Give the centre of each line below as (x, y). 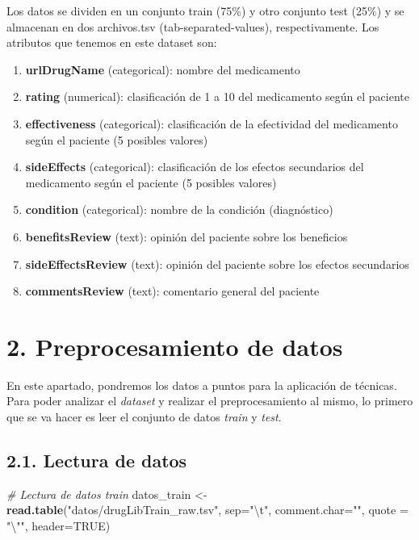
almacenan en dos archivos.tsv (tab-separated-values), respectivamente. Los (193, 26)
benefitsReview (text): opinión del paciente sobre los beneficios (186, 236)
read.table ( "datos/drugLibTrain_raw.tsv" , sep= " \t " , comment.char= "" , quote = (207, 510)
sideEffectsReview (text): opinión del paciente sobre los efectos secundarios (217, 264)
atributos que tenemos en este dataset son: (112, 42)
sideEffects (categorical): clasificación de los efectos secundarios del (195, 167)
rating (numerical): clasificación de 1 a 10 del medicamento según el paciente (217, 96)
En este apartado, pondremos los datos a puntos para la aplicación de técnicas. (202, 385)
